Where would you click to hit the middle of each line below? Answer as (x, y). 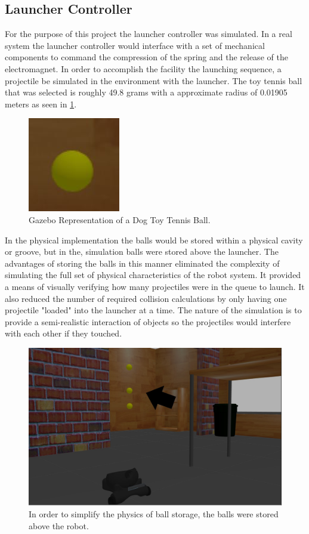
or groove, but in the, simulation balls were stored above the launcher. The (142, 251)
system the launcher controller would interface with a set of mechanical (135, 45)
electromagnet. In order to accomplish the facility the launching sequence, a (143, 68)
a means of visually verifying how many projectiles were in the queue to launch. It (155, 286)
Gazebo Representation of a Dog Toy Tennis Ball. (120, 219)
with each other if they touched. (64, 333)
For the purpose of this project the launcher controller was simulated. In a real (149, 34)
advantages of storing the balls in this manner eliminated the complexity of (142, 263)
